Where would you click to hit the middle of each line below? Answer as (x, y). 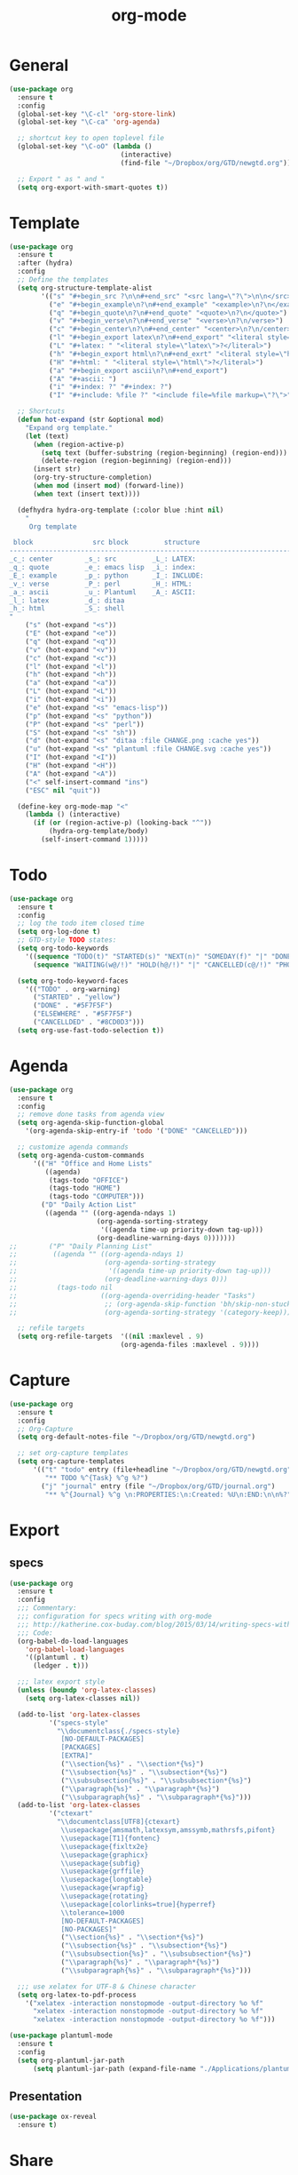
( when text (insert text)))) (86, 494)
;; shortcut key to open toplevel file (91, 139)
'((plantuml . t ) (57, 1658)
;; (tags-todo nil (61, 1287)
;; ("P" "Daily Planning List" (81, 1246)
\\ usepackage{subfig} (101, 1863)
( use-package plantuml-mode (61, 2036)
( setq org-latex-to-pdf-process (77, 1995)
